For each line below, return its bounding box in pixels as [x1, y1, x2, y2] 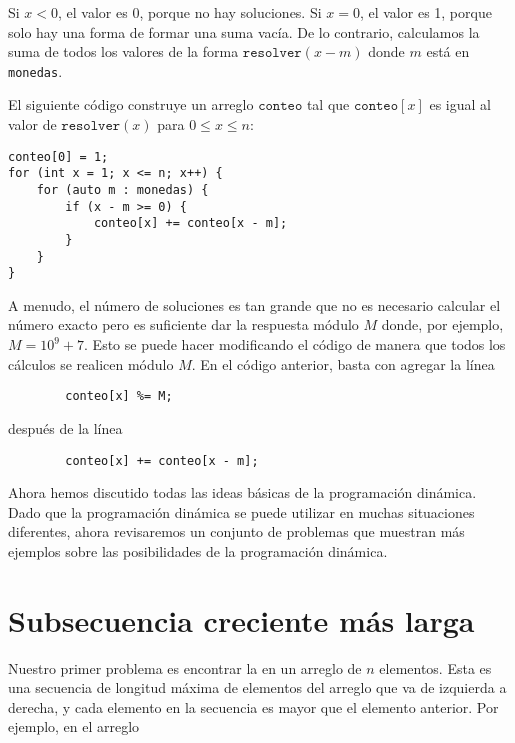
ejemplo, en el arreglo [8, 716, 140, 737]
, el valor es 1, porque [359, 2, 492, 22]
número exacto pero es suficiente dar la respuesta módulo [8, 314, 359, 335]
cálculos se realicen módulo [8, 353, 174, 374]
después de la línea [8, 417, 123, 438]
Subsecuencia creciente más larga [8, 599, 475, 640]
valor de [8, 114, 57, 135]
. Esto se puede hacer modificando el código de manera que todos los [84, 334, 506, 355]
